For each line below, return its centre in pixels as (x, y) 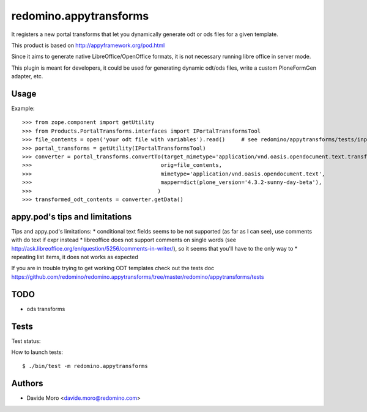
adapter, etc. (27, 76)
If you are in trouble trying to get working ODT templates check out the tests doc (113, 268)
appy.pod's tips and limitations (72, 217)
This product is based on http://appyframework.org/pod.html (88, 45)
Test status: (26, 341)
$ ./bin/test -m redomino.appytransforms (85, 366)
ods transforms (46, 309)
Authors (27, 384)
